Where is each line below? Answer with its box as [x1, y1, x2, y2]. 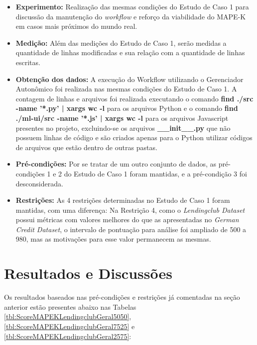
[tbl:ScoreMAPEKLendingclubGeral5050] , [4, 311, 131, 322]
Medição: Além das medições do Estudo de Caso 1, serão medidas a [15, 37, 227, 48]
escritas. [15, 57, 40, 67]
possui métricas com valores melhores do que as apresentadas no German [15, 214, 239, 225]
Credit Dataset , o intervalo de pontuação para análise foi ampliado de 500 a [15, 224, 247, 234]
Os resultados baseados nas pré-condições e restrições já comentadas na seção [4, 292, 240, 302]
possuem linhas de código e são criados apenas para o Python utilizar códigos [15, 132, 253, 143]
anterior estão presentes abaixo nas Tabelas [4, 301, 136, 312]
